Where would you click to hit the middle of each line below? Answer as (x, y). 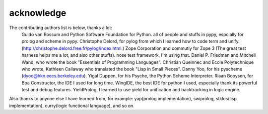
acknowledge (38, 13)
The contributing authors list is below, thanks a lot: (61, 28)
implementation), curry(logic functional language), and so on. (72, 106)
